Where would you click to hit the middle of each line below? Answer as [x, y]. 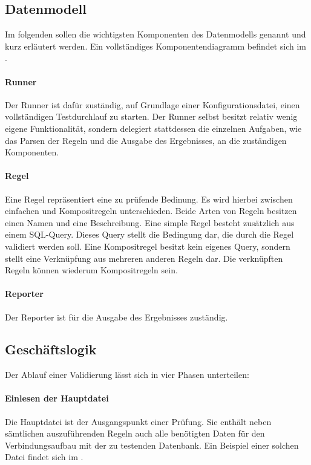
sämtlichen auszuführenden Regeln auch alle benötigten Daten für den [135, 433]
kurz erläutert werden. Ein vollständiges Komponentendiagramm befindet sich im [156, 46]
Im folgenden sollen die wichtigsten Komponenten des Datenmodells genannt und [155, 34]
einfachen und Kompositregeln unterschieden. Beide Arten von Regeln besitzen [151, 211]
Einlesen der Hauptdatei [57, 398]
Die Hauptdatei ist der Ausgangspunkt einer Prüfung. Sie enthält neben [138, 421]
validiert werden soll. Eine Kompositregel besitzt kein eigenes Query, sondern [148, 246]
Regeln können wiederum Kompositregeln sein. [91, 270]
